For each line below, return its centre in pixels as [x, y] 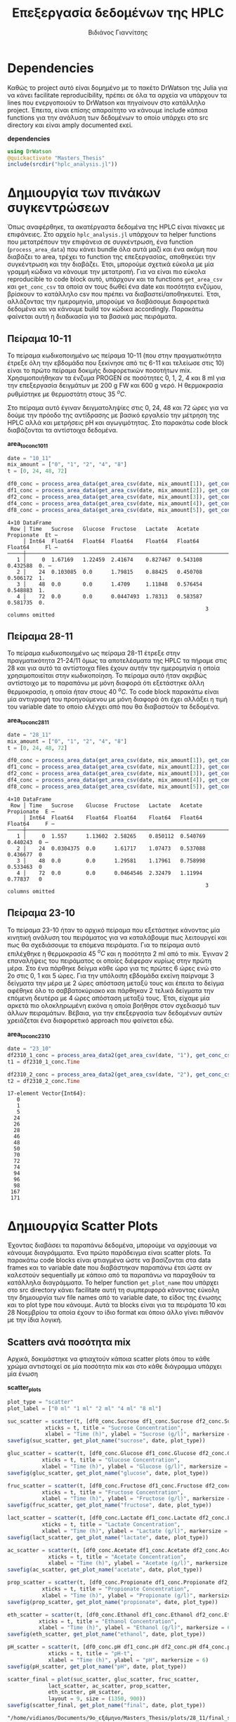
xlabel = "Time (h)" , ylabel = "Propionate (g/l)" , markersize [136, 1596]
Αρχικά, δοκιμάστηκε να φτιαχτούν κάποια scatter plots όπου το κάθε [109, 1359]
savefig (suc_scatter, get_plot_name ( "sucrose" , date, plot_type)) [106, 1441]
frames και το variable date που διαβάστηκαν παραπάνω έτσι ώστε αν [110, 1268]
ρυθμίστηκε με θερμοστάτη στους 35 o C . [67, 393]
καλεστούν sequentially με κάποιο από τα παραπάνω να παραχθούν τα [111, 1275]
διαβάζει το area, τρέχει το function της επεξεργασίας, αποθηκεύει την [111, 257]
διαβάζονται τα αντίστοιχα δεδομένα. [63, 430]
